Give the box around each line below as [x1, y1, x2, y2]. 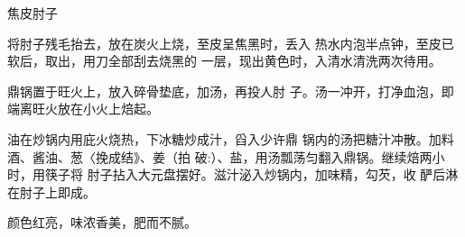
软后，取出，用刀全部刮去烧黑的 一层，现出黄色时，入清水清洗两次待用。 [7, 51, 442, 70]
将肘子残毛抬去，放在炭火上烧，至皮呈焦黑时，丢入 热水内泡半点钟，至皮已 [7, 33, 454, 52]
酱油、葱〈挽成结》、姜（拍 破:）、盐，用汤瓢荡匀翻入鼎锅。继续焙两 [32, 147, 432, 166]
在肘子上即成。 [7, 182, 96, 201]
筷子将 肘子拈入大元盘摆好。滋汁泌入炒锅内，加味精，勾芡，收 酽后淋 [44, 165, 459, 184]
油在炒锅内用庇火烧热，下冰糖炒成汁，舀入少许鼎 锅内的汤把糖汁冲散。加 [7, 129, 442, 148]
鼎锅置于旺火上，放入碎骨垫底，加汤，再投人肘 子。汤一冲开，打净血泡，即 [7, 81, 454, 100]
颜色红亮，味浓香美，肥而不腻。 [7, 213, 197, 232]
